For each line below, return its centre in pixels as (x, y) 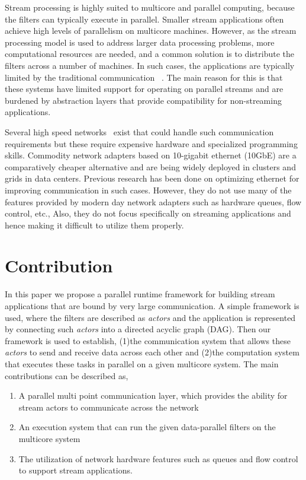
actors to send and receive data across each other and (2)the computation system (152, 352)
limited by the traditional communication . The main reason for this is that (144, 77)
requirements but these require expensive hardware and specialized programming (151, 143)
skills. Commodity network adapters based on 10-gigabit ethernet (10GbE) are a (151, 155)
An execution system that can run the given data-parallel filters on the (147, 427)
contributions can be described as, (67, 375)
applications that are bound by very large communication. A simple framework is (152, 306)
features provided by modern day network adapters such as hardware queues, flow (153, 201)
